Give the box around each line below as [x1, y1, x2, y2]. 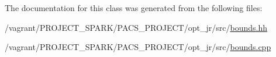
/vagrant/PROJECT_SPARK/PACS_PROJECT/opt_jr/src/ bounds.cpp [5, 41, 271, 53]
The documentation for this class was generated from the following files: [5, 2, 263, 13]
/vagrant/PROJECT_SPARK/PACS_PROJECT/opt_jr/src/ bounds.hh [5, 21, 267, 33]
